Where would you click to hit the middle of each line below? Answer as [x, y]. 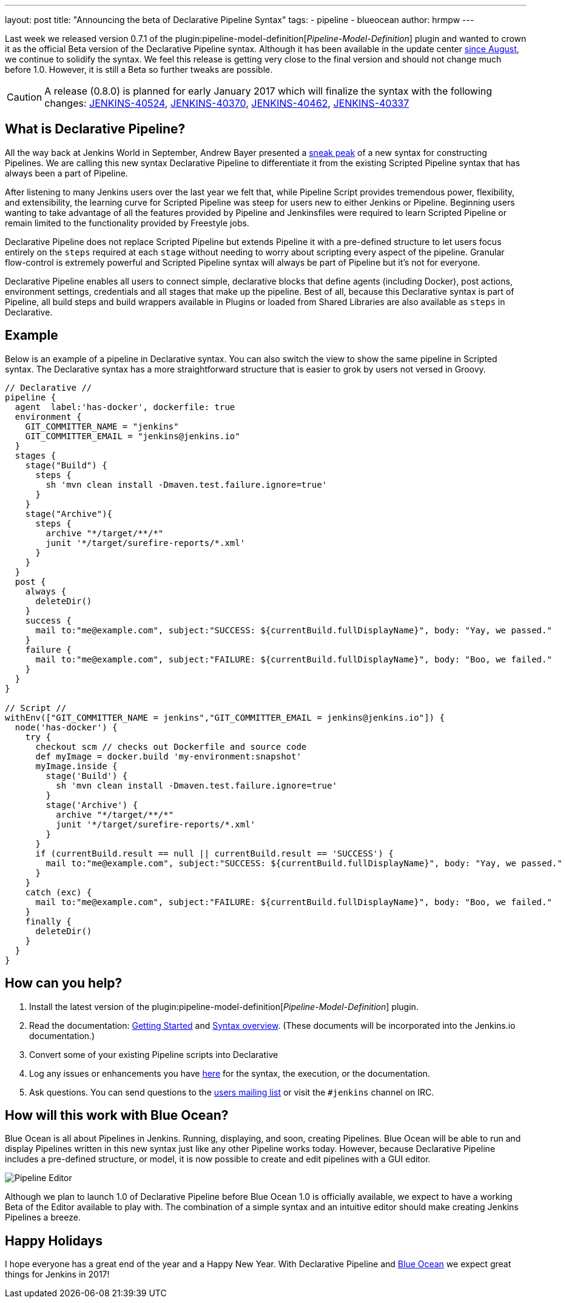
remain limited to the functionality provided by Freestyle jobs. [127, 223]
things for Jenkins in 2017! [57, 1274]
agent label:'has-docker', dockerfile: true [125, 407]
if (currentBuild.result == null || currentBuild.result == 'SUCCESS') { [214, 853]
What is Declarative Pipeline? [95, 129]
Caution [25, 97]
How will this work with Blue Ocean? [117, 1115]
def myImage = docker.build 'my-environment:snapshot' [168, 756]
